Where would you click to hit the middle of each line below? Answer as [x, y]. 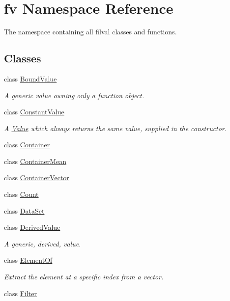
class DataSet [24, 210]
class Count [21, 194]
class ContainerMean [35, 161]
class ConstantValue [34, 112]
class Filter [20, 293]
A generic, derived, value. [43, 243]
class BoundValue [30, 78]
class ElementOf [28, 260]
